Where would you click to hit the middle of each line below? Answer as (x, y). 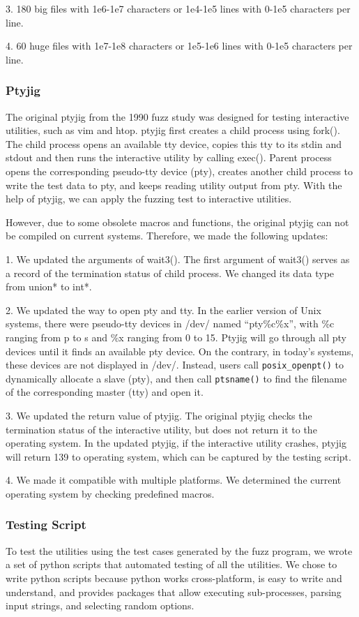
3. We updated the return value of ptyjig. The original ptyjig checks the (159, 415)
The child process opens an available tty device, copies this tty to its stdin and (174, 143)
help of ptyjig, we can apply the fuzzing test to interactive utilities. (149, 199)
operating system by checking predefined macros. (110, 493)
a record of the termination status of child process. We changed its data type (170, 273)
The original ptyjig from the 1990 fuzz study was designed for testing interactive (177, 116)
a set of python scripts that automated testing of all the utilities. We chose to (171, 564)
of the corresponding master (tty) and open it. (105, 392)
